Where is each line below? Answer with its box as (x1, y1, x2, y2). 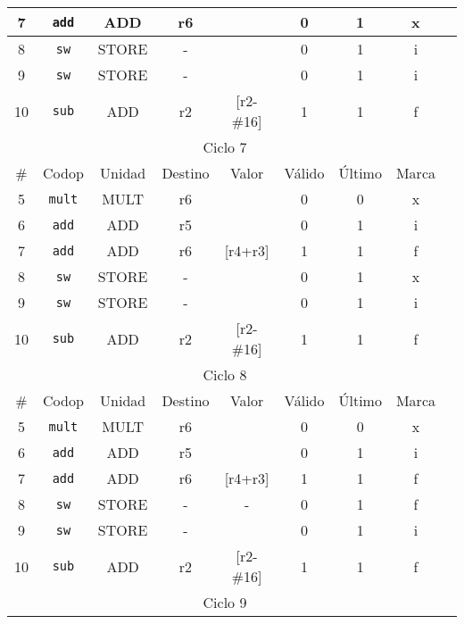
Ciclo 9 (203, 592, 247, 612)
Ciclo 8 (203, 364, 247, 385)
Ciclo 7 (203, 137, 247, 157)
